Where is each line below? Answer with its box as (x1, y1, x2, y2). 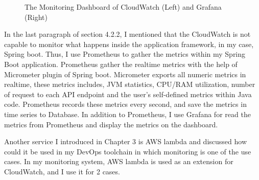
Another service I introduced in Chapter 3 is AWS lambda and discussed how (4, 136, 247, 147)
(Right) (25, 11, 48, 22)
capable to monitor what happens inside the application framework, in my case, (4, 38, 254, 49)
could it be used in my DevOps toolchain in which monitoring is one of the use (4, 146, 251, 156)
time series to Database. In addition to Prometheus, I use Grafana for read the (4, 108, 251, 119)
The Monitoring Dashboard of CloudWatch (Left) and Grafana (25, 2, 222, 12)
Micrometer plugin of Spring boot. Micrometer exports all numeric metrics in (4, 69, 246, 79)
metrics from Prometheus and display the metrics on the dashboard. (4, 119, 218, 129)
